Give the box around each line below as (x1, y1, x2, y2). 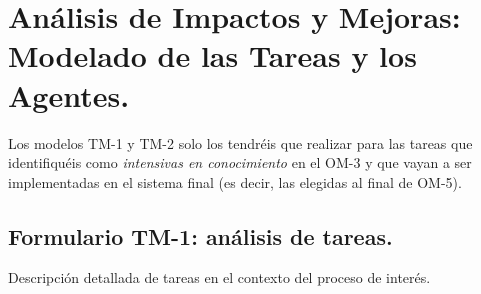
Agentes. (8, 74, 130, 115)
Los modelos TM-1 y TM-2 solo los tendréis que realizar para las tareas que (8, 132, 473, 153)
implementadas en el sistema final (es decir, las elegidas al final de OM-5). (8, 171, 462, 192)
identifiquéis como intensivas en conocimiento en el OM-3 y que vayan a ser (8, 152, 472, 173)
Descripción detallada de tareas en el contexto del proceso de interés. (8, 267, 431, 288)
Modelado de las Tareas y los (8, 35, 417, 76)
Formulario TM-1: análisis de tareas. (8, 220, 393, 251)
